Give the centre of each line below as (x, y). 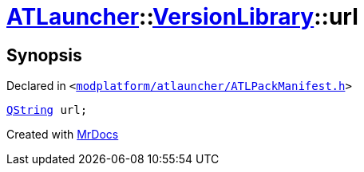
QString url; (47, 110)
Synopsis (44, 55)
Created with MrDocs (63, 135)
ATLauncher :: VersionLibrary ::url (182, 17)
